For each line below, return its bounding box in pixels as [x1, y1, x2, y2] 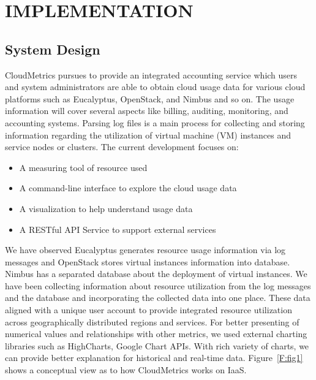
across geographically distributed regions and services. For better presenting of [5, 315, 299, 328]
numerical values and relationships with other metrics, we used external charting [5, 327, 307, 340]
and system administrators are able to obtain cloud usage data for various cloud [5, 80, 306, 93]
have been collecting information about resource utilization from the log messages [5, 279, 311, 292]
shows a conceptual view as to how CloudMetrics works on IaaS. [5, 363, 247, 376]
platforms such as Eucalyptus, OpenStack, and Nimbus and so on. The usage [5, 92, 295, 105]
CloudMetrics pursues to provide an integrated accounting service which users [5, 68, 298, 81]
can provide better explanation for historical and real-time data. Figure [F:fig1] [5, 351, 303, 364]
